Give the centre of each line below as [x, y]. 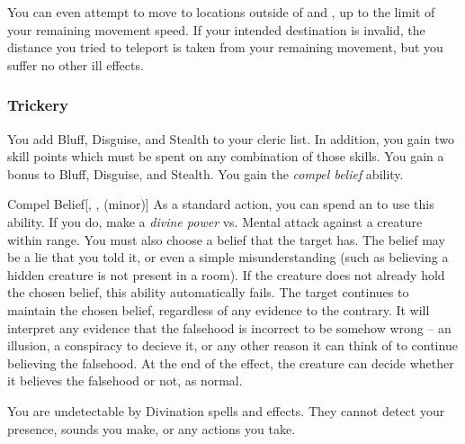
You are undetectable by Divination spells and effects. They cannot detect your [226, 410]
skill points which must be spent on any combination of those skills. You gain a [226, 156]
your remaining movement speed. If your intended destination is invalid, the [216, 29]
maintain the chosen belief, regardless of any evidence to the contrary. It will [219, 309]
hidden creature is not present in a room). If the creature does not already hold [226, 274]
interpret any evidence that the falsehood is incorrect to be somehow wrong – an [229, 327]
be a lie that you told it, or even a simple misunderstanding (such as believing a [228, 257]
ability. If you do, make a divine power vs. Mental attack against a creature [215, 221]
